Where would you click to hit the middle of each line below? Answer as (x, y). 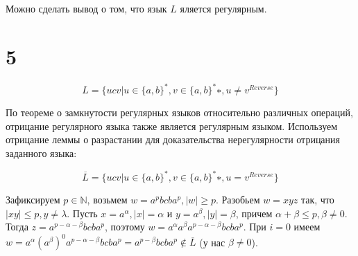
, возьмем (107, 200)
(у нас (212, 242)
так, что (317, 200)
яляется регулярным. (223, 8)
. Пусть (82, 213)
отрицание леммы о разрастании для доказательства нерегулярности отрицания (173, 139)
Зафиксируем (33, 200)
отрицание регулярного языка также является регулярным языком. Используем (172, 126)
